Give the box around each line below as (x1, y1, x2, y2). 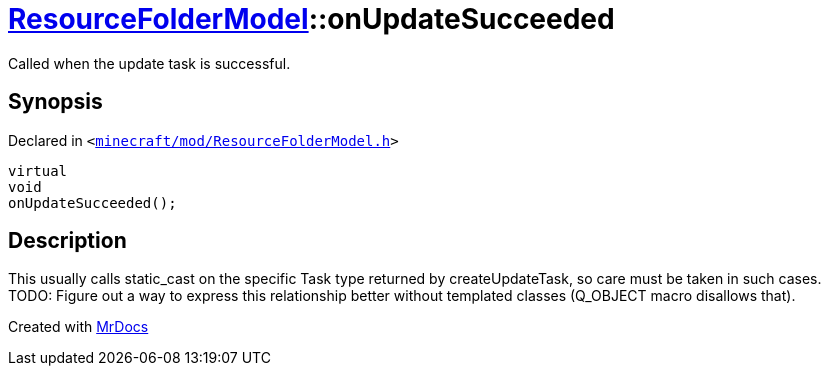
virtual (8, 162, 68, 179)
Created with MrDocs (8, 318, 149, 336)
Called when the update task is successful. (8, 54, 291, 72)
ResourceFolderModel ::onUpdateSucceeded (8, 2, 615, 36)
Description (8, 228, 127, 254)
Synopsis (8, 89, 103, 115)
